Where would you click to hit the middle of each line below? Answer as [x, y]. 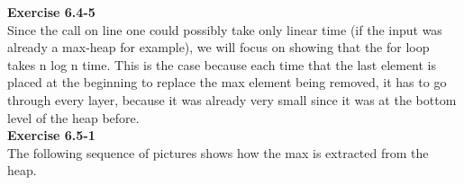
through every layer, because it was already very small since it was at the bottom [232, 99]
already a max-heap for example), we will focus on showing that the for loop [218, 47]
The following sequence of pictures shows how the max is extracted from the [218, 152]
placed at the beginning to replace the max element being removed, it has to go [227, 82]
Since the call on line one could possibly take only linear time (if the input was [225, 29]
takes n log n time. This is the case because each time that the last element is [222, 64]
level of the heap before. [73, 117]
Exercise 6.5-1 [51, 135]
